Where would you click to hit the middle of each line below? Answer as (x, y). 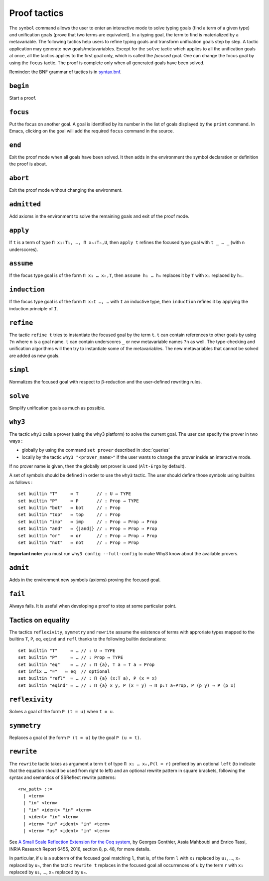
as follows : (21, 482)
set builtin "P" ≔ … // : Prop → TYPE (71, 658)
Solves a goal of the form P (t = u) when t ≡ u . (62, 711)
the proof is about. (28, 164)
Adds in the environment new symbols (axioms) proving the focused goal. (85, 580)
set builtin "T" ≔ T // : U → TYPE (75, 494)
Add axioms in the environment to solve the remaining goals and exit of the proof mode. (99, 216)
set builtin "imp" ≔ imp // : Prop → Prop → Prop (88, 521)
